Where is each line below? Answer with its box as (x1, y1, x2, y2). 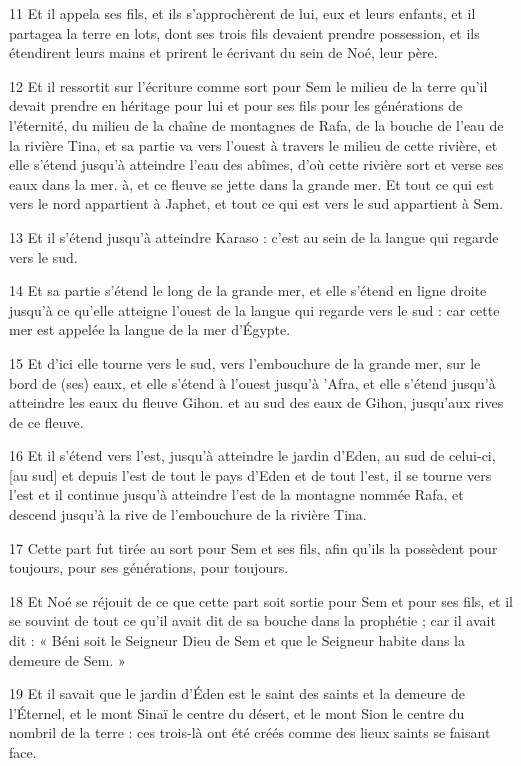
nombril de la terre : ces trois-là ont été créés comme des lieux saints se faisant (9, 722, 491, 743)
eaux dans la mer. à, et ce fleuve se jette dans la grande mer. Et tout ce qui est (9, 173, 494, 194)
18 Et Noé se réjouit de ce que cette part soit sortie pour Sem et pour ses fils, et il (9, 590, 513, 611)
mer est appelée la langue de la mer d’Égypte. (9, 319, 291, 340)
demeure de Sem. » (9, 649, 126, 670)
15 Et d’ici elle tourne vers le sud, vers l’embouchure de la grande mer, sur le (9, 352, 481, 373)
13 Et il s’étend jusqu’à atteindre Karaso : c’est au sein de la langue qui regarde (9, 226, 499, 247)
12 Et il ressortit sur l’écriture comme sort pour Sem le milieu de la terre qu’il (9, 75, 488, 96)
